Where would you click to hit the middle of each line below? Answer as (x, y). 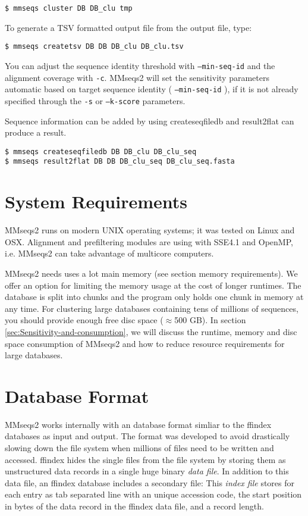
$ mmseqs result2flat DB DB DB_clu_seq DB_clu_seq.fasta (120, 162)
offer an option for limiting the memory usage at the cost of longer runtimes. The (153, 285)
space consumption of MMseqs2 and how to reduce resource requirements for (145, 343)
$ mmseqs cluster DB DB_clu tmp (69, 8)
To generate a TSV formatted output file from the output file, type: (128, 27)
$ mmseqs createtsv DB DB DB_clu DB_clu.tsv (94, 47)
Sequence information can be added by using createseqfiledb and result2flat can (150, 121)
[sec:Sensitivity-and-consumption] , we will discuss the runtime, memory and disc (151, 331)
